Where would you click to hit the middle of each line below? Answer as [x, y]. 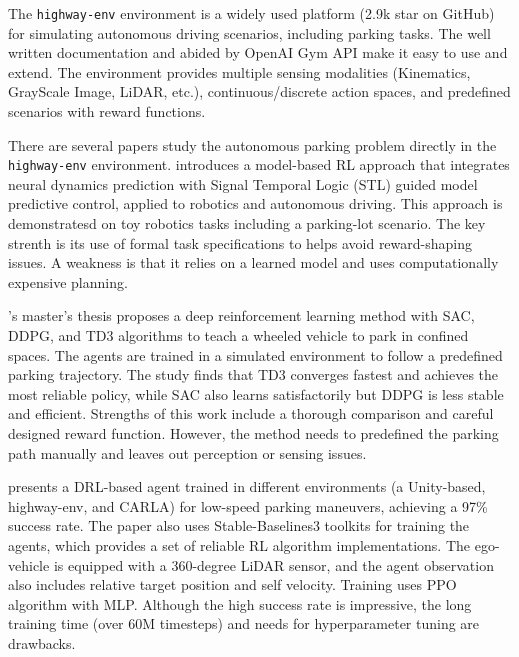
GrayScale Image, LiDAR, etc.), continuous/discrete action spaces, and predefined [259, 91]
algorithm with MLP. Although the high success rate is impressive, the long [240, 603]
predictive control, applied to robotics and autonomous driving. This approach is [255, 203]
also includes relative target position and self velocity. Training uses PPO [232, 584]
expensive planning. [68, 281]
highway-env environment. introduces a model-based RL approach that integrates [259, 164]
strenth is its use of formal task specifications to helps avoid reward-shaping [240, 242]
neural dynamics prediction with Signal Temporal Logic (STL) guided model [243, 183]
